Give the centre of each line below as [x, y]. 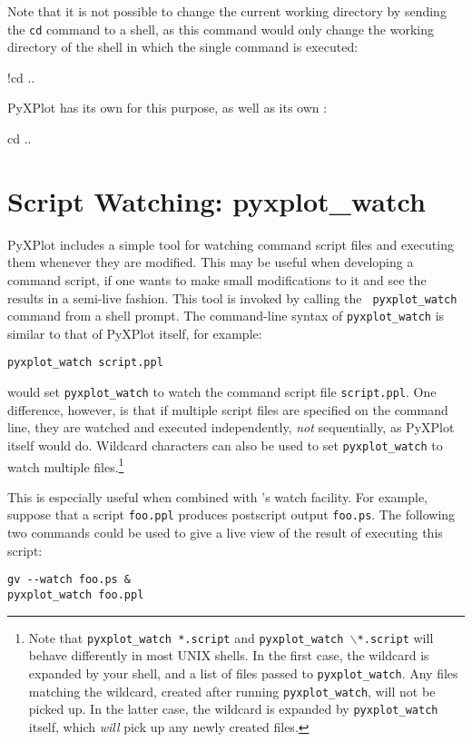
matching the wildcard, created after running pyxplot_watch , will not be [232, 691]
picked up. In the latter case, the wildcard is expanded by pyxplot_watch [233, 709]
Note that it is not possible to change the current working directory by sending [227, 11]
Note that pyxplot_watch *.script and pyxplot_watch [186, 637]
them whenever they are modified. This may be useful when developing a [211, 262]
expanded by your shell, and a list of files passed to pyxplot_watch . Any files [243, 673]
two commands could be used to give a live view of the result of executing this [225, 533]
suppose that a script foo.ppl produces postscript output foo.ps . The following [231, 514]
